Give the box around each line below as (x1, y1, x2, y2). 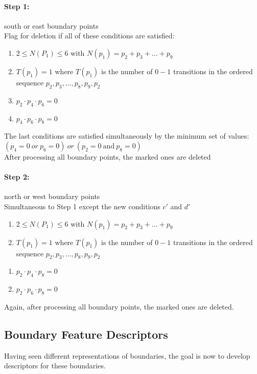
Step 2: (4, 171, 30, 182)
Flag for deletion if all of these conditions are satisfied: (4, 30, 175, 41)
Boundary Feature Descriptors (4, 326, 168, 342)
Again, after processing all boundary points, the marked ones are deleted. (4, 301, 234, 312)
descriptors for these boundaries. (4, 360, 106, 371)
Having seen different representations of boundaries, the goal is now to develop (4, 350, 250, 361)
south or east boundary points (4, 20, 99, 31)
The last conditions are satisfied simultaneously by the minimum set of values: (4, 130, 249, 141)
